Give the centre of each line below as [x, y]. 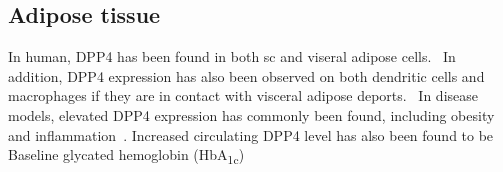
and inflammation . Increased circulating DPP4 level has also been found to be [251, 134]
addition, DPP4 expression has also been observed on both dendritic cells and [246, 75]
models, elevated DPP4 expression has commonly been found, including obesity [251, 114]
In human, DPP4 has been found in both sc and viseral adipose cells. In [232, 56]
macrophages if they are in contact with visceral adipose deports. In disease [243, 95]
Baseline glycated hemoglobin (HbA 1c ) [126, 155]
